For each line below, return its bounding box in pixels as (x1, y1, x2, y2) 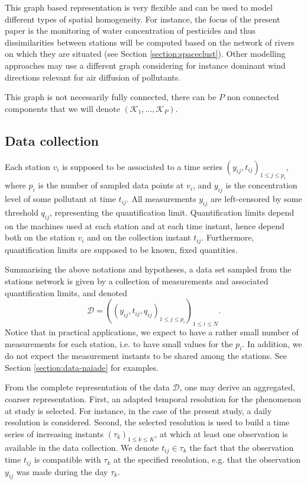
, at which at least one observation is (154, 427, 288, 440)
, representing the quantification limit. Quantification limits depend (50, 206, 294, 218)
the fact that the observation (189, 441, 294, 453)
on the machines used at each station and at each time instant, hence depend (5, 219, 285, 232)
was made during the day (16, 465, 108, 477)
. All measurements (126, 193, 196, 205)
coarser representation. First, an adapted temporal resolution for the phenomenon (5, 393, 301, 405)
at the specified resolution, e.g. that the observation (114, 453, 301, 466)
